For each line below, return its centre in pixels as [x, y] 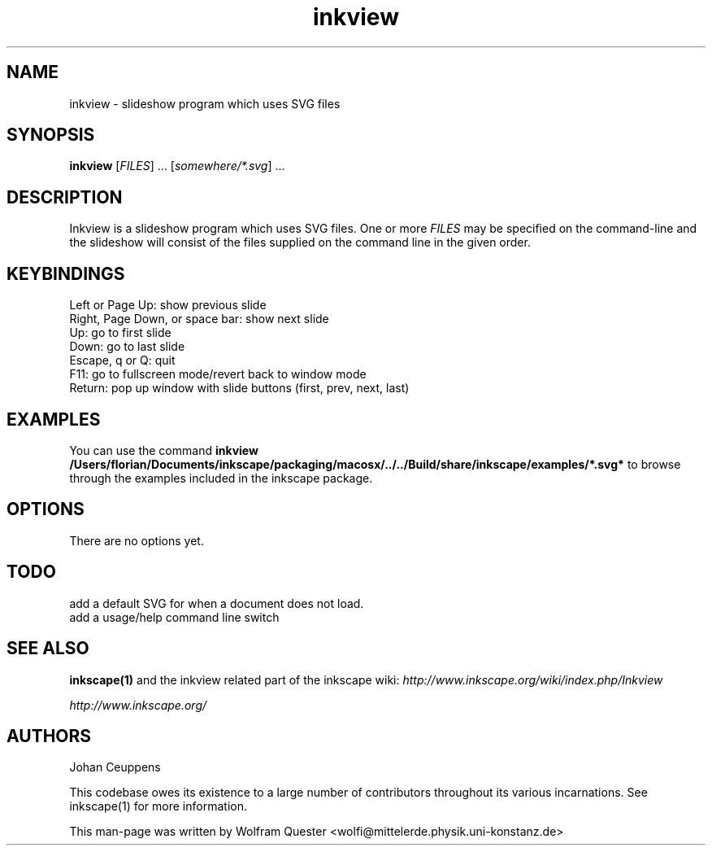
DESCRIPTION [65, 197]
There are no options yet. [137, 540]
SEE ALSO [48, 649]
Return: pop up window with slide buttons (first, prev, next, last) [239, 388]
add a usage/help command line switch [174, 617]
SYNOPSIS [51, 135]
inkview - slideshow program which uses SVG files [205, 103]
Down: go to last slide [127, 347]
